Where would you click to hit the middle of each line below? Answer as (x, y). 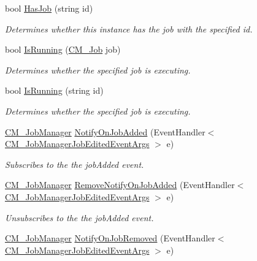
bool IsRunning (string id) (54, 90)
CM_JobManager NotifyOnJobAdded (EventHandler (105, 131)
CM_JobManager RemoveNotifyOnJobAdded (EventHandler (120, 185)
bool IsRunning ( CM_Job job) (63, 49)
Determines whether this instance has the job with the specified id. (129, 28)
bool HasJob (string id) (49, 8)
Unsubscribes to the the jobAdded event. (79, 217)
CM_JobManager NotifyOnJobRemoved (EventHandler (110, 238)
